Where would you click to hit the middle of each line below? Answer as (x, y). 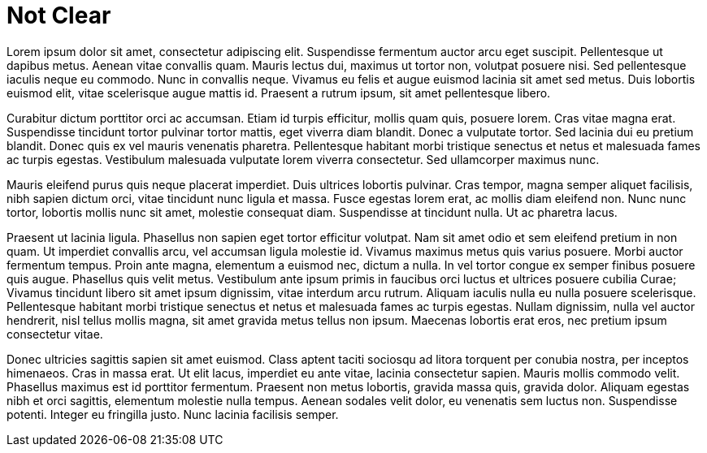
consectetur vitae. (55, 334)
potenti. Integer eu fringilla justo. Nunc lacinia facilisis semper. (173, 414)
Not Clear (59, 15)
